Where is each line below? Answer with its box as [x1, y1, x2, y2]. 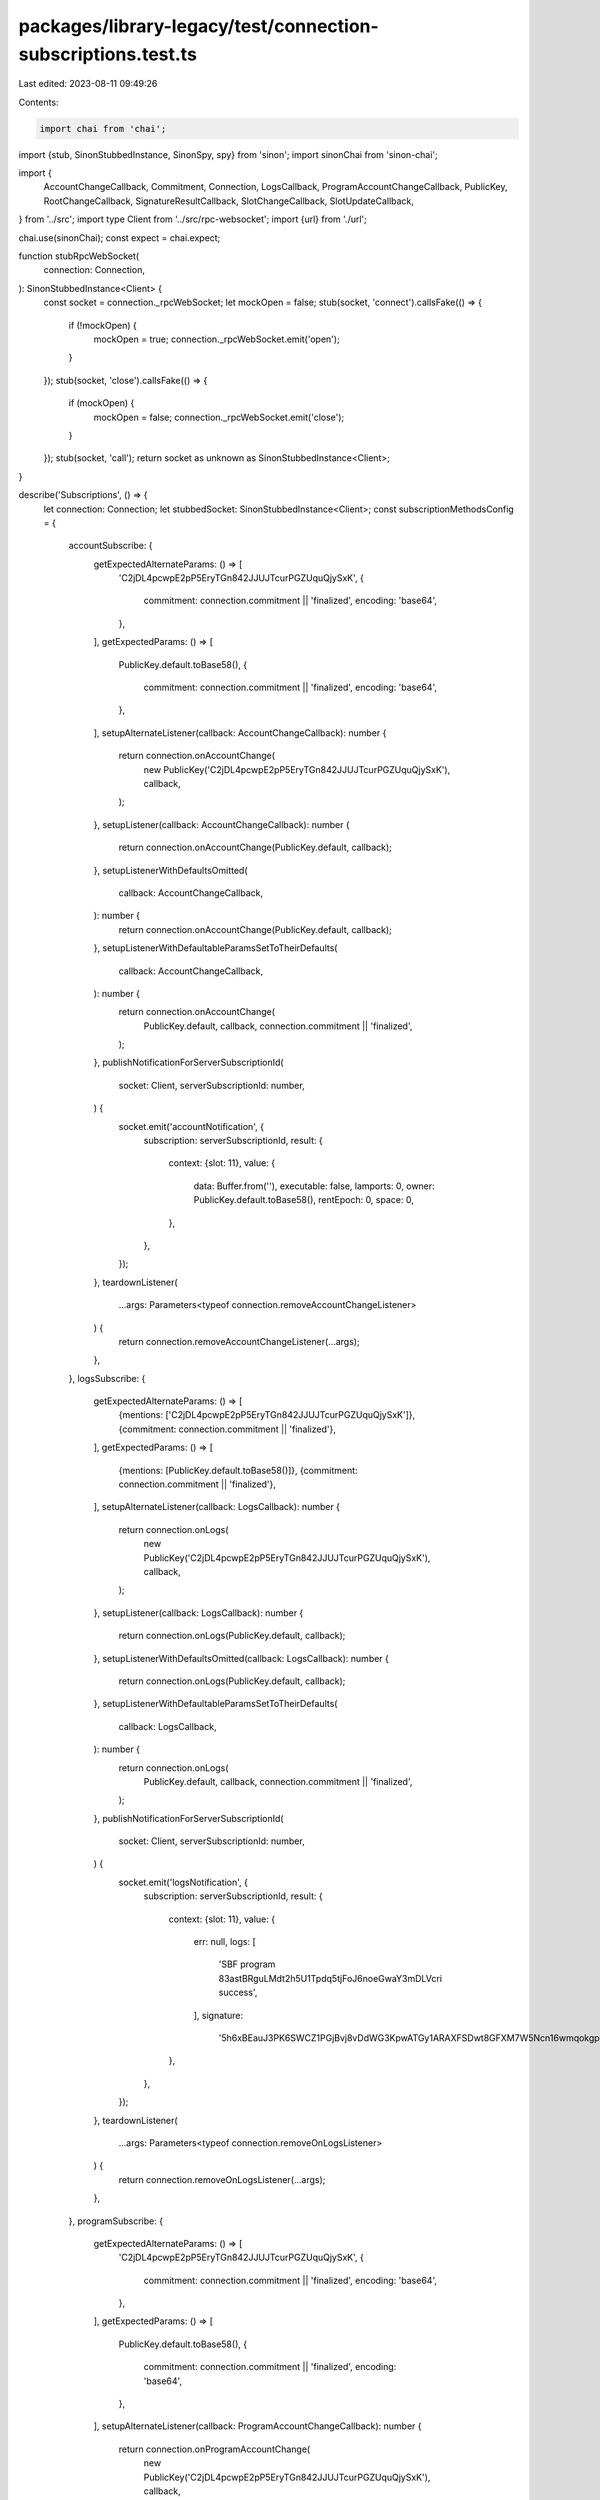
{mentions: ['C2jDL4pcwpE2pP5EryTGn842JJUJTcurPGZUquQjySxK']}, [118, 1409, 416, 1421]
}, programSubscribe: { [68, 2215, 164, 2227]
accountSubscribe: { [68, 540, 154, 552]
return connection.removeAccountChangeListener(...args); [118, 1335, 360, 1347]
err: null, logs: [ [193, 1936, 257, 1948]
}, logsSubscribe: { [68, 1372, 146, 1384]
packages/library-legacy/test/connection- [18, 15, 379, 37]
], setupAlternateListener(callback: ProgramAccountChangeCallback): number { [93, 2420, 422, 2432]
